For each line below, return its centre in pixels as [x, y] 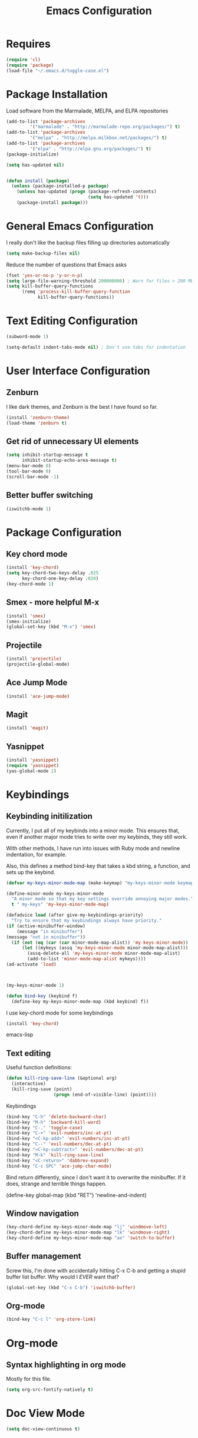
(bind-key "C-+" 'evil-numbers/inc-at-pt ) [59, 1133]
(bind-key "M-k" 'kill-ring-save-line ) [55, 1155]
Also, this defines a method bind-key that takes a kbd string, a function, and [98, 866]
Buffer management [44, 1256]
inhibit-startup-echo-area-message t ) [69, 461]
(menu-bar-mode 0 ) [29, 466]
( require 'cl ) [24, 59]
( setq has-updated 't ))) [118, 197]
